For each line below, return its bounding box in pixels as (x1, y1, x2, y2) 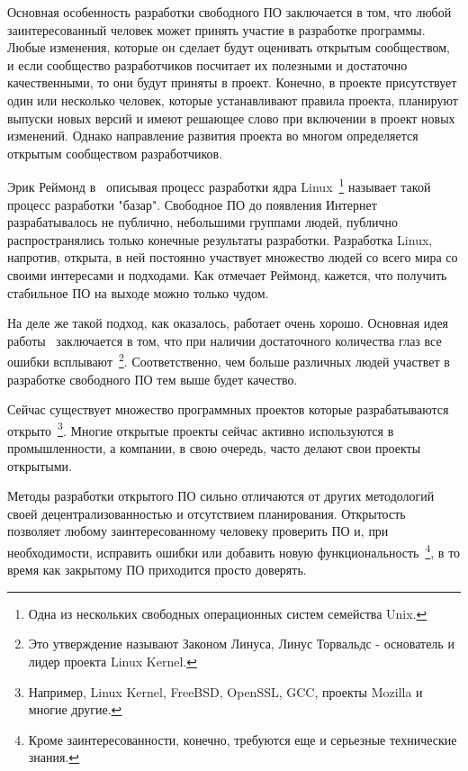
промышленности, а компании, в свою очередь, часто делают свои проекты (7, 439, 421, 458)
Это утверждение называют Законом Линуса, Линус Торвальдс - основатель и (28, 634, 454, 653)
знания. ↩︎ (28, 748, 80, 766)
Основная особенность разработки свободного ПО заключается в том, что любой (7, 3, 452, 21)
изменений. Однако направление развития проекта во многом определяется (7, 126, 418, 145)
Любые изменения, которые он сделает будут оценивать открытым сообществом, (7, 38, 450, 57)
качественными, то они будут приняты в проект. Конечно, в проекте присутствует (7, 73, 457, 92)
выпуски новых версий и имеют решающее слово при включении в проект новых (7, 108, 455, 127)
